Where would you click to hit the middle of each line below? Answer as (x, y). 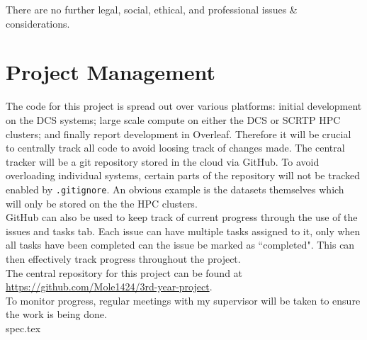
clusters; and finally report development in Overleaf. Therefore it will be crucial (179, 134)
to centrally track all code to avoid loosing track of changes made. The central (175, 148)
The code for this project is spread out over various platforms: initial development (184, 106)
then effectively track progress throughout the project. (123, 258)
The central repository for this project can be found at (124, 272)
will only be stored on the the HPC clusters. (102, 203)
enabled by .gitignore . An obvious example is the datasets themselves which (175, 189)
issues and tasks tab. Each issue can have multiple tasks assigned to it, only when (183, 231)
